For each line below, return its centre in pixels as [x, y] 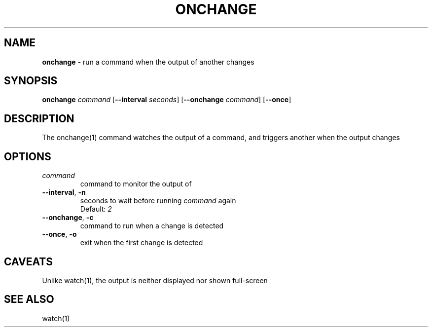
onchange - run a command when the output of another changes [148, 62]
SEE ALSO [29, 299]
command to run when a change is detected [152, 226]
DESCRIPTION [39, 118]
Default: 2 [96, 209]
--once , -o [59, 234]
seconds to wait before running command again [158, 201]
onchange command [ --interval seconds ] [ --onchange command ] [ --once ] [167, 100]
